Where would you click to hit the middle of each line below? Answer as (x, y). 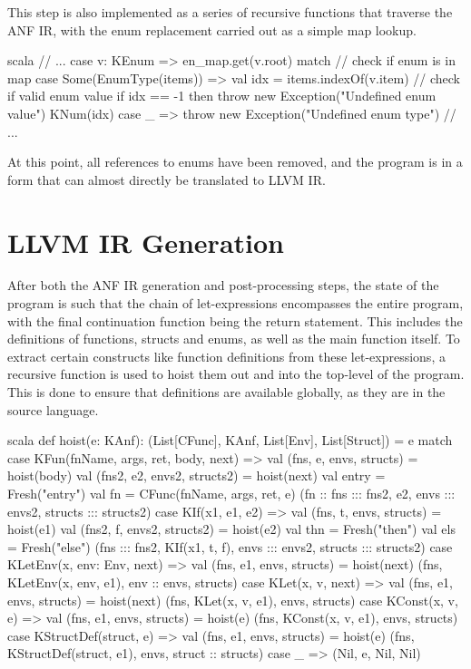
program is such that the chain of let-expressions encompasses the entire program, (235, 303)
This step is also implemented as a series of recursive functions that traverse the (230, 12)
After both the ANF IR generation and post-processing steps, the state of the (223, 285)
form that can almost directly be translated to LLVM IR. (167, 179)
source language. (53, 409)
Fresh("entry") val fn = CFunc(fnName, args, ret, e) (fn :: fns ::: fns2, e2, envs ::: (231, 493)
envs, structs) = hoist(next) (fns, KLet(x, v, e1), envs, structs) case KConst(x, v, (233, 600)
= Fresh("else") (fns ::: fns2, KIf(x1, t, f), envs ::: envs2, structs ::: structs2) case (230, 546)
